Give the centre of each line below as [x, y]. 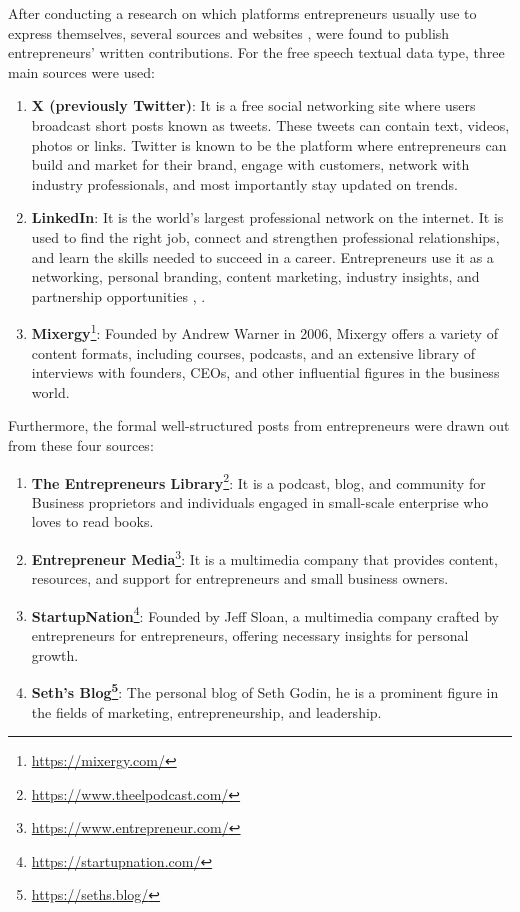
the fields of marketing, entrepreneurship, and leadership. [206, 711]
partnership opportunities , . [118, 295]
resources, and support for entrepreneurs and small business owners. [240, 578]
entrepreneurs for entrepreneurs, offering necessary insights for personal [250, 635]
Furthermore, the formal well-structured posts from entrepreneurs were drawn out [259, 425]
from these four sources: [81, 444]
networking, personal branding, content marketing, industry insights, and [255, 276]
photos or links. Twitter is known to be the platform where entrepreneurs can [269, 144]
